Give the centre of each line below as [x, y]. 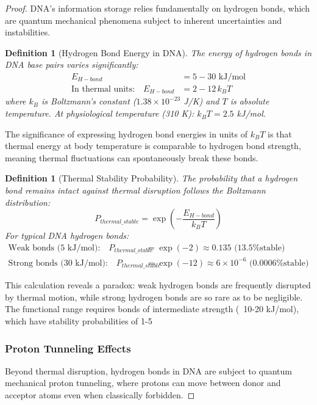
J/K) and [201, 101]
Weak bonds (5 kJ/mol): [54, 248]
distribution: [28, 202]
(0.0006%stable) [279, 263]
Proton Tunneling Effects [68, 348]
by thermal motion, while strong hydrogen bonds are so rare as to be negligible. [154, 297]
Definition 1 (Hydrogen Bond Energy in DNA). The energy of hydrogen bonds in [158, 52]
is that [280, 133]
